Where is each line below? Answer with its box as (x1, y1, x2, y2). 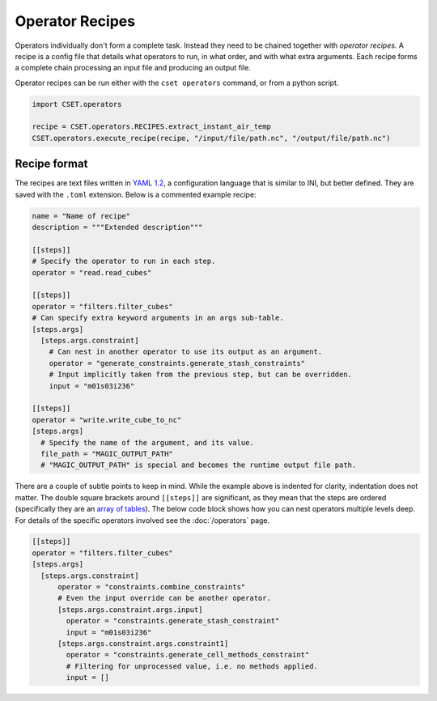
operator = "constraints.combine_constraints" (57, 583, 246, 592)
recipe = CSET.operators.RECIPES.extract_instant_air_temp (32, 122, 271, 131)
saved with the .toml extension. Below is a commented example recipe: (15, 189, 257, 199)
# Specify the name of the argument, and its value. (40, 438, 254, 447)
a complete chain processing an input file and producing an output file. (15, 63, 251, 73)
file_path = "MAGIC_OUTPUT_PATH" (40, 449, 173, 458)
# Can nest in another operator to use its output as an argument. (49, 347, 323, 356)
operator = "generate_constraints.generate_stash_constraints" (49, 359, 306, 367)
